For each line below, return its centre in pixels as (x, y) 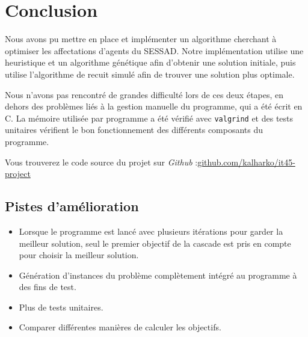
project (18, 174)
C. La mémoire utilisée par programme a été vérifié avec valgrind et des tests (149, 118)
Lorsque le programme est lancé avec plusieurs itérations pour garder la (151, 231)
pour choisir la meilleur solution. (79, 255)
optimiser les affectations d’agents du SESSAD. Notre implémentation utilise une (154, 50)
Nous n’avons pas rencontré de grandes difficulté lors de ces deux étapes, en (144, 94)
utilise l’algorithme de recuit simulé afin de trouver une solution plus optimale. (150, 74)
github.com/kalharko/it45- (246, 162)
